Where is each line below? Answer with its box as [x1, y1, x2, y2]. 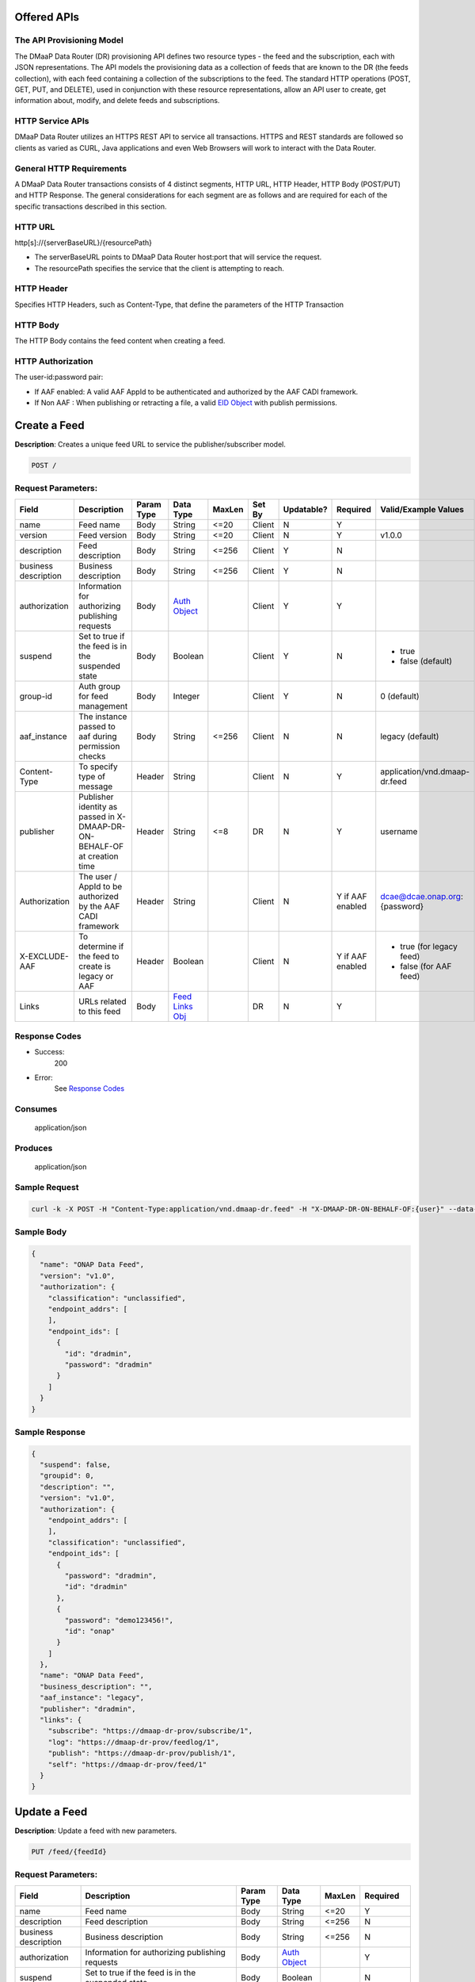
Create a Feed [14, 419, 85, 432]
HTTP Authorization [14, 355, 93, 366]
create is [78, 960, 111, 971]
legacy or [78, 970, 114, 981]
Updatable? [283, 503, 328, 515]
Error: [34, 1073, 53, 1082]
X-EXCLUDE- [19, 951, 69, 962]
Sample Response [14, 1426, 86, 1437]
